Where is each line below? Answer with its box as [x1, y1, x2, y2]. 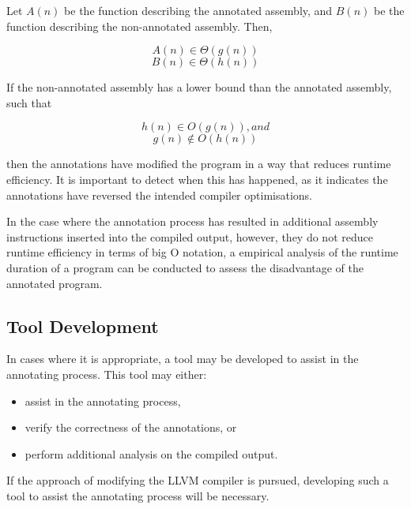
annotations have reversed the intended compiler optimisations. [6, 186, 312, 203]
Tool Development [6, 313, 159, 338]
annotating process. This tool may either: [6, 365, 207, 382]
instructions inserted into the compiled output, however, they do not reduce [6, 228, 373, 245]
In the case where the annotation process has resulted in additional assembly [6, 213, 379, 230]
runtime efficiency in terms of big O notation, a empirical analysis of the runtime [6, 244, 398, 260]
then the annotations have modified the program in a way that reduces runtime [6, 155, 391, 172]
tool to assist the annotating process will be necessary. [6, 487, 270, 503]
